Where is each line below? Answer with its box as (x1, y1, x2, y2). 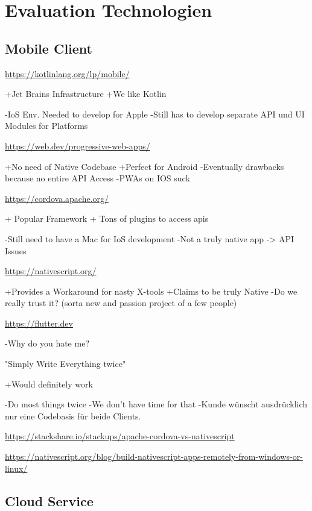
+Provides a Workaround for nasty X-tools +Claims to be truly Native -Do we (5, 284, 298, 297)
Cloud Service (5, 491, 94, 510)
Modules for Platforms (5, 119, 88, 132)
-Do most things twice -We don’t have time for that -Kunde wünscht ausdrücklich (5, 398, 308, 410)
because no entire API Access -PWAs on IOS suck (5, 172, 190, 184)
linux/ (5, 462, 28, 474)
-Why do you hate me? (5, 337, 89, 350)
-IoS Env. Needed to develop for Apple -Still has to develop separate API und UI (5, 107, 305, 120)
